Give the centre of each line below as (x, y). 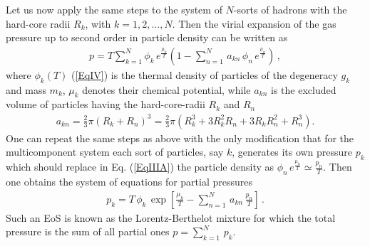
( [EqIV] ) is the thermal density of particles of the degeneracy (205, 74)
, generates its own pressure (292, 152)
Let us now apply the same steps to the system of (114, 9)
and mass (26, 89)
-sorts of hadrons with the (290, 9)
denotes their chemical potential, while (166, 89)
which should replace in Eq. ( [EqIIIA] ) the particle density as (140, 167)
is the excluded (304, 89)
